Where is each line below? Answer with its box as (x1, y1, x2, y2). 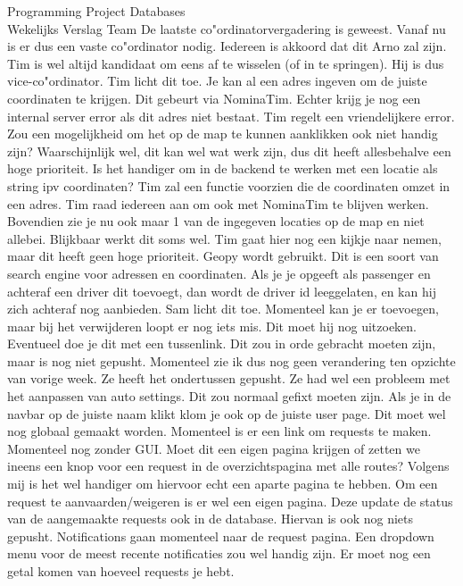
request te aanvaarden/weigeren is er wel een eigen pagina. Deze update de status (7, 491, 453, 510)
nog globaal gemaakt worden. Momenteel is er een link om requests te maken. (7, 422, 432, 440)
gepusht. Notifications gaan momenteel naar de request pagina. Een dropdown (7, 526, 434, 545)
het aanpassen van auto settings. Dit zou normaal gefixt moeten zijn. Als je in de (7, 387, 451, 406)
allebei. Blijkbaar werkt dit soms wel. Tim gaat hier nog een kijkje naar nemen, (7, 229, 442, 247)
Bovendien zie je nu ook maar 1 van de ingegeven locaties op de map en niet (7, 212, 425, 230)
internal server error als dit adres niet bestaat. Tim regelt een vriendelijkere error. (7, 106, 455, 125)
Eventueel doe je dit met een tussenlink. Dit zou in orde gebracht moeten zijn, (7, 334, 436, 353)
